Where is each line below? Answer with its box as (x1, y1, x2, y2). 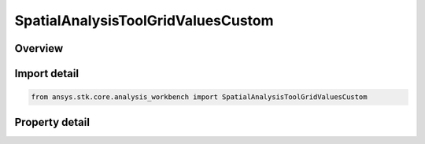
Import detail (14, 67, 79, 80)
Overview (14, 42, 64, 55)
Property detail (14, 115, 91, 129)
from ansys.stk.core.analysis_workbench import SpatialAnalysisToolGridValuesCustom (31, 93, 368, 102)
